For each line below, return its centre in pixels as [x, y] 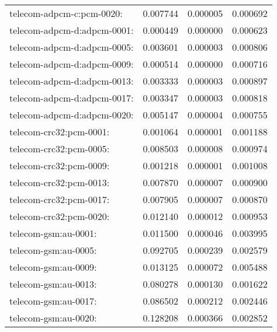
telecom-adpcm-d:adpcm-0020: [72, 115]
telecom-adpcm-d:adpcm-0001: [72, 30]
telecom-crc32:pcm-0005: [60, 148]
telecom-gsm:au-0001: [53, 233]
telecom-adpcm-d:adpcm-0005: [72, 47]
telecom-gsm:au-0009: [53, 267]
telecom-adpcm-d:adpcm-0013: [72, 81]
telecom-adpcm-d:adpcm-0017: [72, 98]
